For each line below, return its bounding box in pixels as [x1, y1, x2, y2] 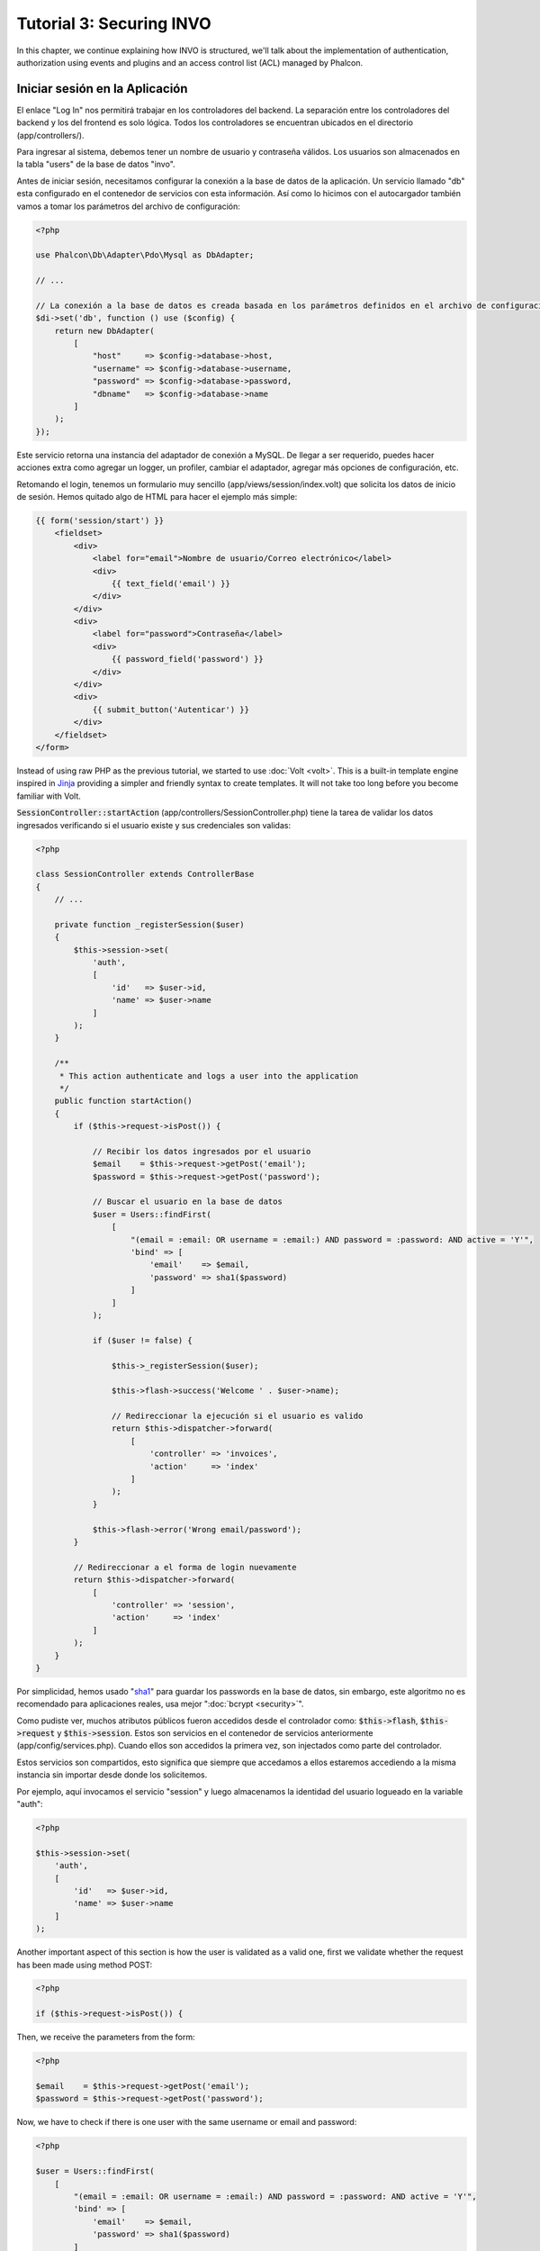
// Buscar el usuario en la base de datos [92, 1197, 283, 1207]
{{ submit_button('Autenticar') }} [92, 704, 249, 715]
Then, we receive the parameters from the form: [16, 2031, 195, 2043]
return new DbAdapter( [54, 325, 155, 336]
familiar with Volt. [16, 791, 81, 801]
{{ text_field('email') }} [111, 578, 231, 589]
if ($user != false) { [92, 1335, 193, 1345]
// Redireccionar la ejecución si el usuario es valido [111, 1411, 364, 1422]
